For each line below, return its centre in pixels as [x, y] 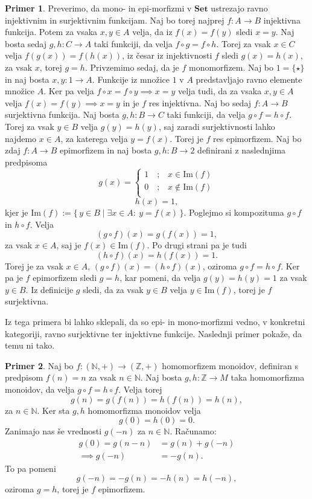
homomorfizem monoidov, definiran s [230, 365]
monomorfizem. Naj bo [231, 67]
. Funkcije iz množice [131, 79]
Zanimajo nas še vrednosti [53, 431]
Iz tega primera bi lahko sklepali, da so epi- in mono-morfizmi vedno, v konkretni [155, 322]
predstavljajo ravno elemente [249, 79]
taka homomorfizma [268, 377]
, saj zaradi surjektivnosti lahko [217, 126]
